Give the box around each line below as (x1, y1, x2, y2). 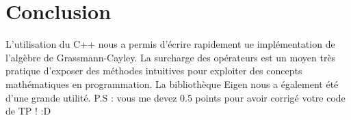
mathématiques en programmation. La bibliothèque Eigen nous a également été (5, 76, 339, 91)
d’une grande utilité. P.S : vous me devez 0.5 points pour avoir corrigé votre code (5, 90, 346, 104)
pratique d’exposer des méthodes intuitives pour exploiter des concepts (5, 63, 302, 78)
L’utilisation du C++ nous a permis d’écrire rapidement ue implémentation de (5, 37, 335, 51)
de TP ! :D (5, 104, 51, 118)
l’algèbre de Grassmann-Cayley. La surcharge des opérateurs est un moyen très (5, 50, 336, 64)
